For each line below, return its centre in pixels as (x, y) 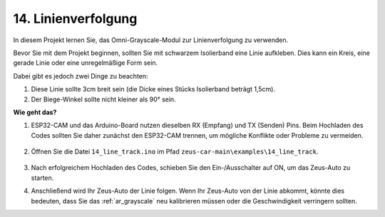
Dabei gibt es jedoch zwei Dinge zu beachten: (81, 76)
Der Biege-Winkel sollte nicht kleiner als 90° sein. (103, 99)
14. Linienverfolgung (75, 19)
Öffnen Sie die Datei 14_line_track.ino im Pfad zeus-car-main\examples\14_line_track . (175, 152)
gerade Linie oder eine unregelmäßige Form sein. (86, 63)
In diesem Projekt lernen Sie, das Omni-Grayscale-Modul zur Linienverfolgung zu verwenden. (151, 40)
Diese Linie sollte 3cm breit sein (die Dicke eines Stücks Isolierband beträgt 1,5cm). (153, 89)
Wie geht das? (35, 112)
